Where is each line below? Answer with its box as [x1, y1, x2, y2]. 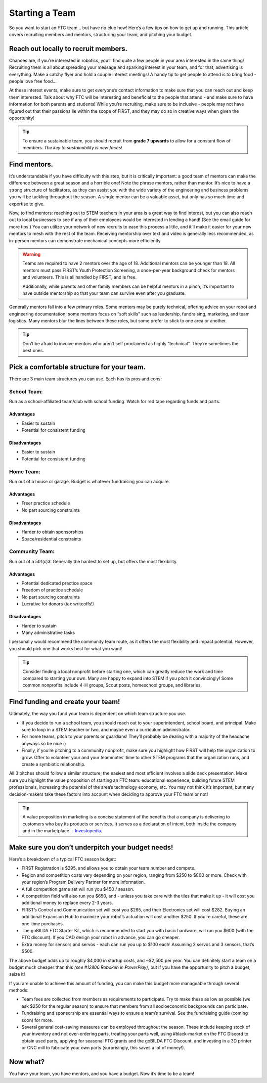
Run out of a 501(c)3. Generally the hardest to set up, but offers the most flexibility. [9, 558, 178, 564]
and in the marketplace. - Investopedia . [22, 828, 102, 834]
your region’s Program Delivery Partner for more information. [21, 879, 145, 885]
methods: [9, 987, 29, 993]
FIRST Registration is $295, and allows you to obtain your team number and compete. [21, 865, 196, 871]
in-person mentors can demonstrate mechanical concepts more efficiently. [9, 237, 162, 243]
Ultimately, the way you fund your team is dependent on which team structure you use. [9, 711, 186, 717]
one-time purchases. [21, 920, 64, 927]
